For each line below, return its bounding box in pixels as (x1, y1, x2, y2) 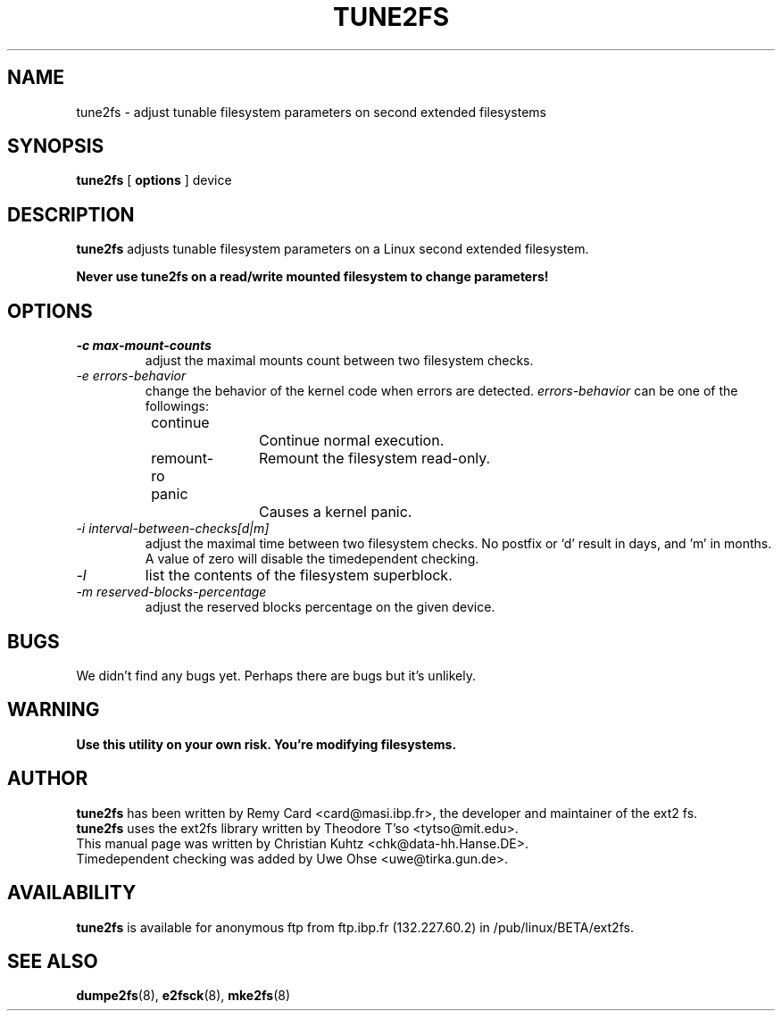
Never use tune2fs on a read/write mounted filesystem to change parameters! (76, 269, 549, 285)
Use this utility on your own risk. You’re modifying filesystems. (76, 736, 457, 752)
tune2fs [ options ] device (76, 172, 232, 188)
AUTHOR (7, 767, 88, 790)
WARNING (7, 698, 100, 722)
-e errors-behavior (76, 368, 187, 384)
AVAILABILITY (7, 881, 137, 905)
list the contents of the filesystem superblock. (145, 566, 453, 585)
